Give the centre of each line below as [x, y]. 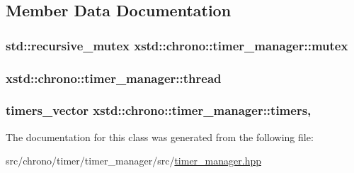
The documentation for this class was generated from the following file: [160, 136]
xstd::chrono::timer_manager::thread [114, 78]
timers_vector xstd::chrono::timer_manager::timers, [159, 110]
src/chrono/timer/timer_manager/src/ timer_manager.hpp [133, 161]
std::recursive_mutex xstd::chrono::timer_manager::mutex [177, 45]
